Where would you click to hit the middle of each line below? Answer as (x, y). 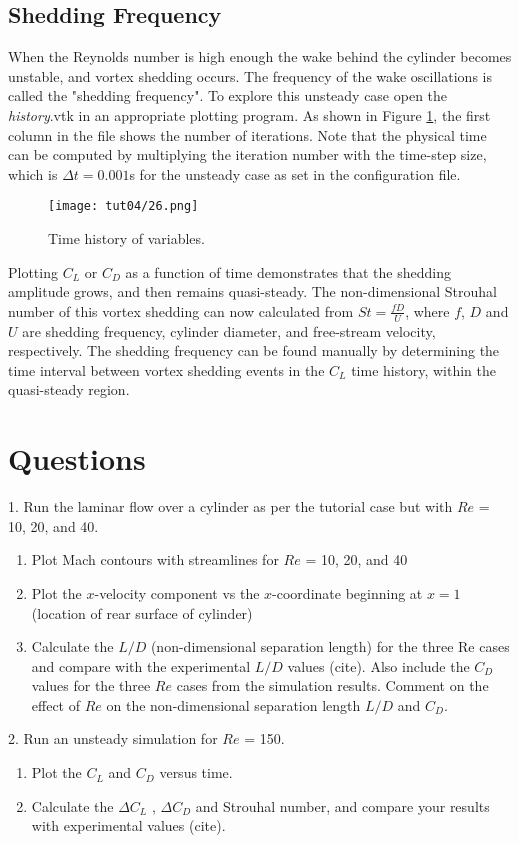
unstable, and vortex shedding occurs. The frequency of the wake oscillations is (250, 75)
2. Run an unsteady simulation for (113, 738)
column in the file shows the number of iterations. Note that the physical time (247, 134)
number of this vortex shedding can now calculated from (181, 310)
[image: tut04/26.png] (123, 206)
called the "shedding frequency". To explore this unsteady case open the (228, 95)
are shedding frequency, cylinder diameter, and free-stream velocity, (229, 330)
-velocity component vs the (177, 592)
